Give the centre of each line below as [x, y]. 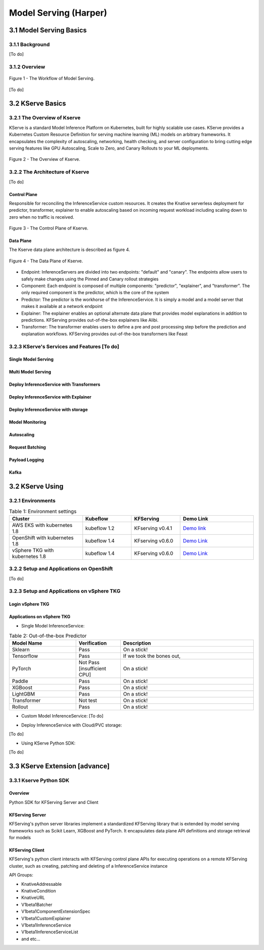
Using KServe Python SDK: [48, 743]
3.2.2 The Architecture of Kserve [49, 172]
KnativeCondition [39, 891]
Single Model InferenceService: [53, 625]
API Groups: [21, 875]
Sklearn [21, 650]
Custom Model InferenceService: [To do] [62, 716]
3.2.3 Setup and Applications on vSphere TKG [65, 591]
